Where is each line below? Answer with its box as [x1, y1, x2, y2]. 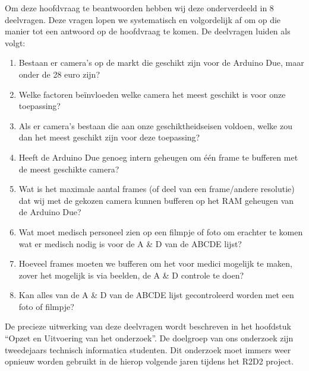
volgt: [5, 36, 26, 49]
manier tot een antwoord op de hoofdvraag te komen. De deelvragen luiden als [5, 25, 291, 37]
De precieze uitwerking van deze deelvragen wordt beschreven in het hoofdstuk [5, 320, 291, 332]
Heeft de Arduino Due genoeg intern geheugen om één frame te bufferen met [18, 151, 298, 163]
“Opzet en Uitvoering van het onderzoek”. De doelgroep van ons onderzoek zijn [5, 332, 294, 344]
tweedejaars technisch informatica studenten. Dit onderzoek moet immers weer [5, 343, 291, 356]
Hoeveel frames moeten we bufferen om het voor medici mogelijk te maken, [18, 257, 292, 270]
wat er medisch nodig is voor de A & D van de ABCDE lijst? [18, 237, 242, 250]
